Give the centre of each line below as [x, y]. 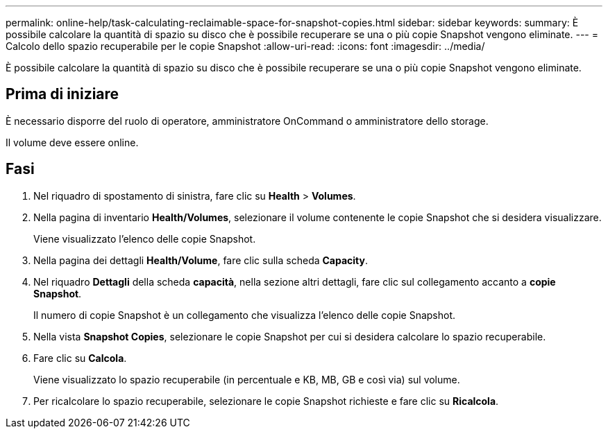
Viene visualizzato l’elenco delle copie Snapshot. [145, 238]
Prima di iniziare [62, 94]
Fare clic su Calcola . [80, 358]
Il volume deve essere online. [72, 142]
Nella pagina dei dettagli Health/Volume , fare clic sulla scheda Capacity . [201, 260]
